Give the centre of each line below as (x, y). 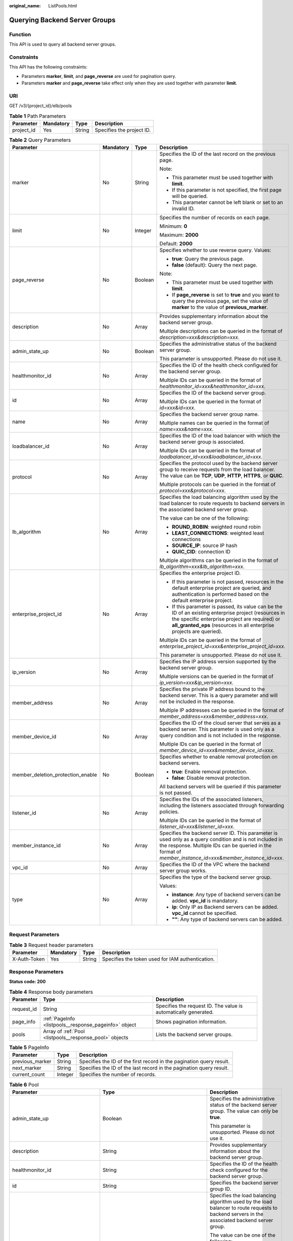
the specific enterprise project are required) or (226, 619)
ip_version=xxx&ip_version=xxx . (197, 683)
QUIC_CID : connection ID (201, 552)
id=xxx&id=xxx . (177, 408)
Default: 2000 (176, 244)
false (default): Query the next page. (215, 265)
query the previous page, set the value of (220, 301)
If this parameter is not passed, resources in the (228, 582)
